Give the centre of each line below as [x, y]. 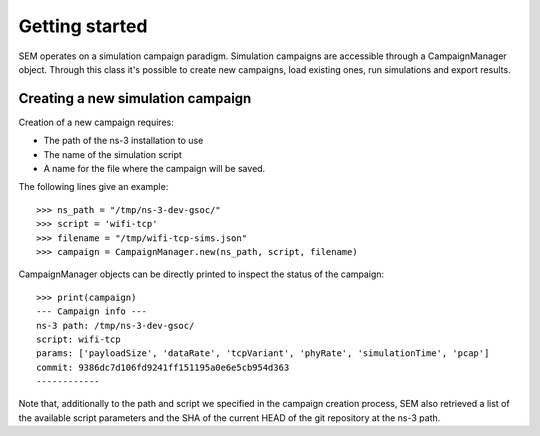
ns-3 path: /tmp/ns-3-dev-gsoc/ [115, 325]
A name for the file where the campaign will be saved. [154, 169]
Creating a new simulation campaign [135, 98]
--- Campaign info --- [92, 311]
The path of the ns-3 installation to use [123, 141]
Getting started [83, 26]
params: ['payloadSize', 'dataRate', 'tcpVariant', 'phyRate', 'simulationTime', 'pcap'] [263, 353]
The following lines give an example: [93, 187]
